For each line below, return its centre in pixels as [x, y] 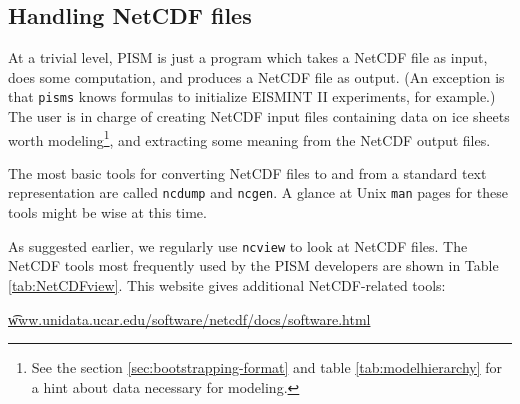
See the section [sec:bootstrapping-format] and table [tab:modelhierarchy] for [267, 367]
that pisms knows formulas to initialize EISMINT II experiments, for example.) [252, 96]
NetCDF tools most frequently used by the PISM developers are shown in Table [253, 265]
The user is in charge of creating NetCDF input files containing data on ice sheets [259, 116]
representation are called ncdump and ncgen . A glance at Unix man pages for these [258, 192]
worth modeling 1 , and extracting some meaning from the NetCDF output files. [249, 138]
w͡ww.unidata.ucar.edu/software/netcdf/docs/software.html [189, 318]
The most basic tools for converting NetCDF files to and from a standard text [247, 172]
